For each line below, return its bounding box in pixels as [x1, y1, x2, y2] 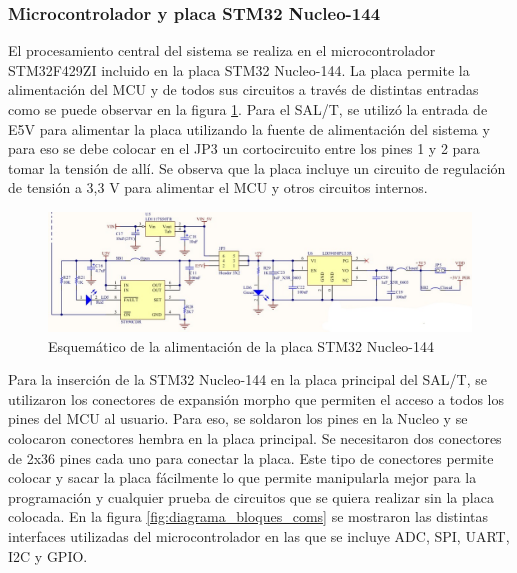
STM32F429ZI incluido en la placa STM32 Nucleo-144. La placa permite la [8, 59, 470, 80]
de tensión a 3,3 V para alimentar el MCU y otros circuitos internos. [8, 177, 428, 198]
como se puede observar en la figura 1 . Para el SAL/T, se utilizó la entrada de [8, 99, 488, 119]
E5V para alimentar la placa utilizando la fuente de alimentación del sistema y [8, 118, 490, 139]
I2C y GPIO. [8, 545, 88, 566]
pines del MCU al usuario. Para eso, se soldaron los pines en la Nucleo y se [8, 408, 468, 429]
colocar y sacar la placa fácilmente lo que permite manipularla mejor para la [8, 467, 477, 488]
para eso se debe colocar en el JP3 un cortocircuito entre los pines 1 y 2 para [8, 138, 480, 159]
